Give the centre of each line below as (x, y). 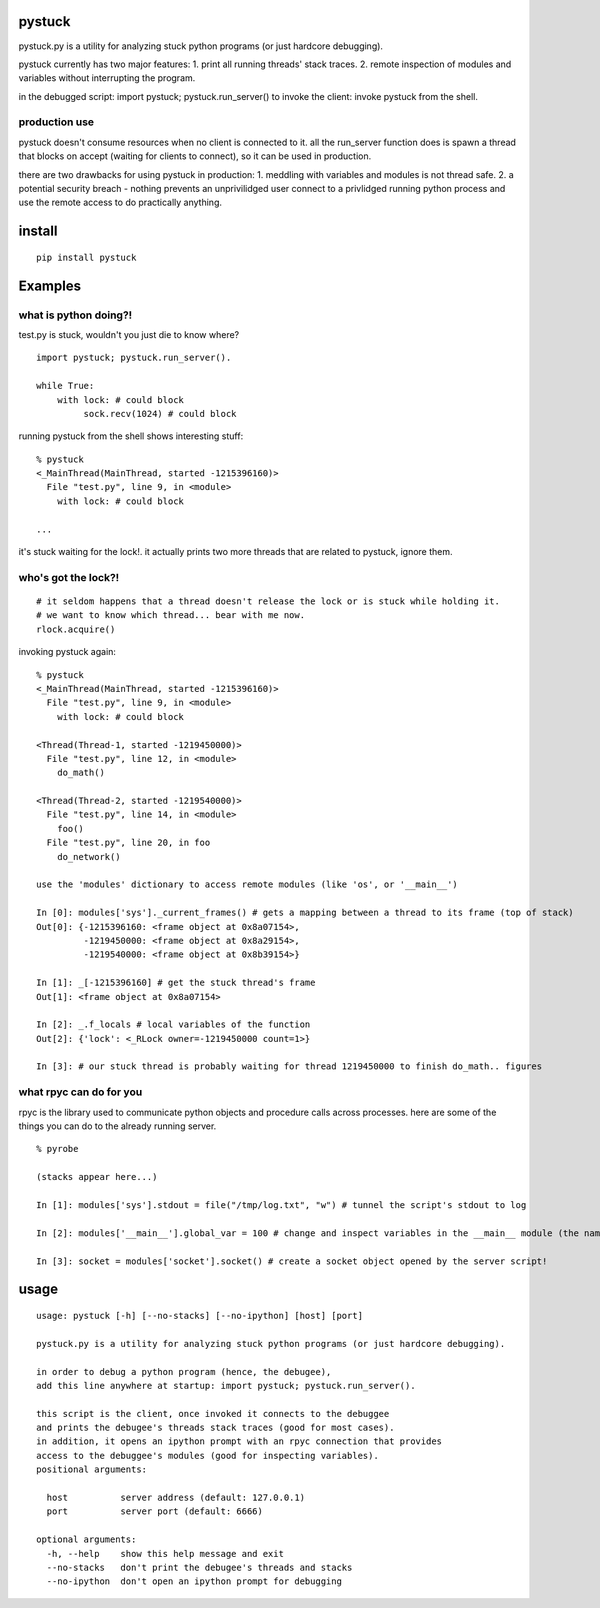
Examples (50, 285)
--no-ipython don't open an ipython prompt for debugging (194, 1581)
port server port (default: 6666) (155, 1511)
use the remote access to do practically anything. (120, 202)
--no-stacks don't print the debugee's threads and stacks (199, 1567)
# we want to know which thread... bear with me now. (170, 615)
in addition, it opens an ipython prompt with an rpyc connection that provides (239, 1441)
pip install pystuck (86, 257)
